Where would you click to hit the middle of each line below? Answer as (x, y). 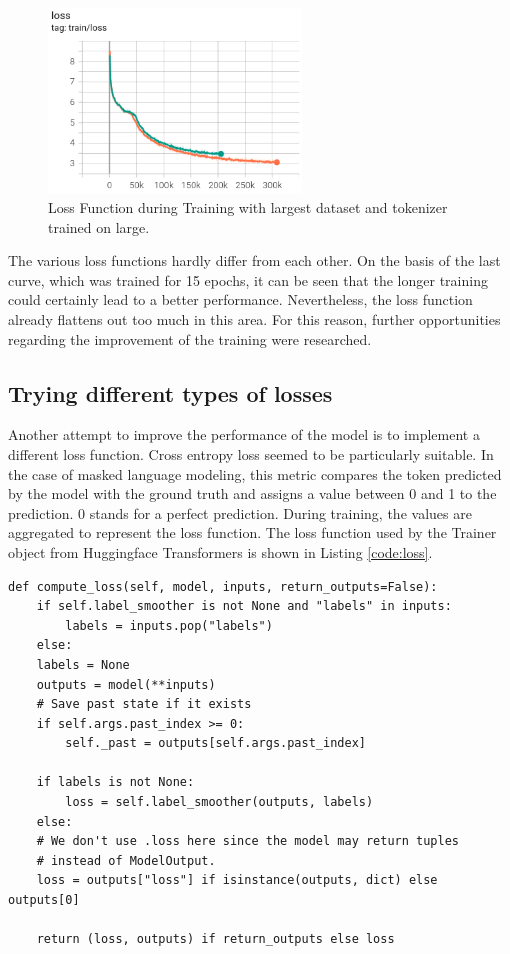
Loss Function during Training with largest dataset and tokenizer (248, 207)
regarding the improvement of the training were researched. (190, 338)
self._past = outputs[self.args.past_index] (215, 743)
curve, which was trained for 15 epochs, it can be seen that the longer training (248, 279)
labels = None (83, 664)
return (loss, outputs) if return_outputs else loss (215, 939)
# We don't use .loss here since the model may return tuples (248, 841)
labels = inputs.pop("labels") (169, 625)
